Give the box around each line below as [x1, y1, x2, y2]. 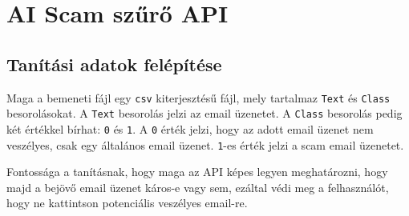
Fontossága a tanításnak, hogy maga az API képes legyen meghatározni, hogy [6, 163, 388, 180]
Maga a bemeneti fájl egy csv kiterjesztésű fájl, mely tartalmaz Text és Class [6, 89, 391, 106]
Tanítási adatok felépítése [6, 51, 222, 76]
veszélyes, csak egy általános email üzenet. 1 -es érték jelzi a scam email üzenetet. [6, 136, 404, 153]
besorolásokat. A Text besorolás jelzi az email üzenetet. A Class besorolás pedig [6, 105, 403, 122]
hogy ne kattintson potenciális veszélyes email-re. [6, 194, 248, 211]
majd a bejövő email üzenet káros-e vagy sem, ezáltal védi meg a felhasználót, [6, 178, 389, 195]
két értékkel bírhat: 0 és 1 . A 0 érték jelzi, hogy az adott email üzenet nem [6, 120, 374, 137]
